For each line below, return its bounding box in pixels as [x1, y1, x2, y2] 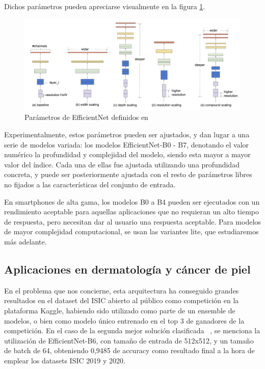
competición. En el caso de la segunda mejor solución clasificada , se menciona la [4, 325, 260, 336]
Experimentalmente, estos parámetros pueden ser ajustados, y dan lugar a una [4, 129, 250, 140]
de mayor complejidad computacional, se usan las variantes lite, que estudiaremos [4, 226, 259, 237]
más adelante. [4, 236, 47, 247]
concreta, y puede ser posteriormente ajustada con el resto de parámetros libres [4, 169, 252, 180]
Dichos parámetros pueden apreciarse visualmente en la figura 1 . [4, 1, 205, 11]
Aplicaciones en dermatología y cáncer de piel [4, 261, 251, 277]
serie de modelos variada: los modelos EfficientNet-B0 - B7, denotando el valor [4, 139, 249, 150]
